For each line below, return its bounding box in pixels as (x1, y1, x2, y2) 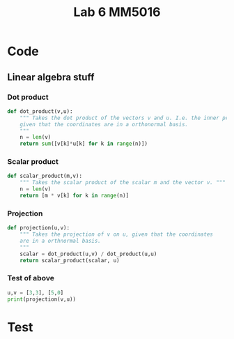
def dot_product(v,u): (7, 107, 73, 115)
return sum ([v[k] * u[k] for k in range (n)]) (19, 140, 148, 147)
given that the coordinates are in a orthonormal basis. (19, 121, 189, 128)
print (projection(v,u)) (7, 296, 77, 303)
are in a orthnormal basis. (19, 237, 101, 244)
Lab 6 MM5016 (73, 4, 161, 20)
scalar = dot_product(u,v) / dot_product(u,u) (19, 250, 157, 257)
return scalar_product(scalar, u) (19, 257, 120, 264)
